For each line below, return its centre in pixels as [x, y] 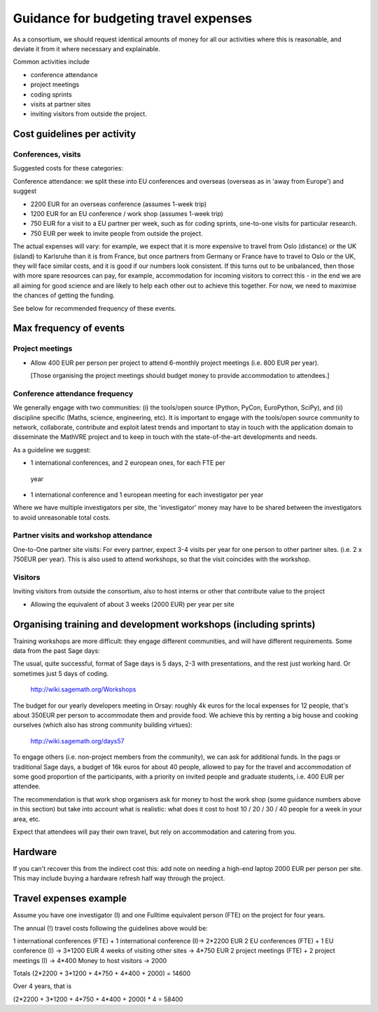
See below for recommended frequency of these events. [94, 308]
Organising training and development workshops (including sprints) [164, 624]
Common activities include [51, 62]
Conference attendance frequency [73, 393]
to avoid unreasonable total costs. [62, 517]
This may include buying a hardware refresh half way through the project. [119, 878]
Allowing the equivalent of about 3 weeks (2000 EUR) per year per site [132, 604]
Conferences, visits [47, 154]
